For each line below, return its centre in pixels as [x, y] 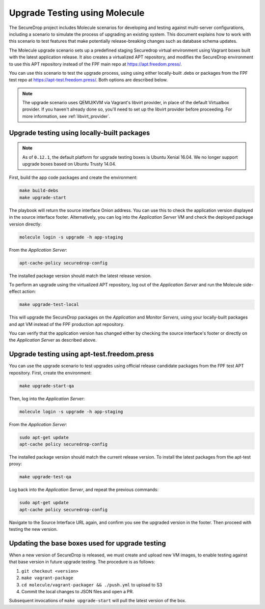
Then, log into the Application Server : [47, 399]
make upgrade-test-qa [45, 477]
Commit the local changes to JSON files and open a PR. [78, 591]
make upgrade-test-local [49, 304]
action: [29, 291]
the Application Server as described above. [53, 340]
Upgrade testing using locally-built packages [79, 133]
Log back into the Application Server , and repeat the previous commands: [84, 490]
